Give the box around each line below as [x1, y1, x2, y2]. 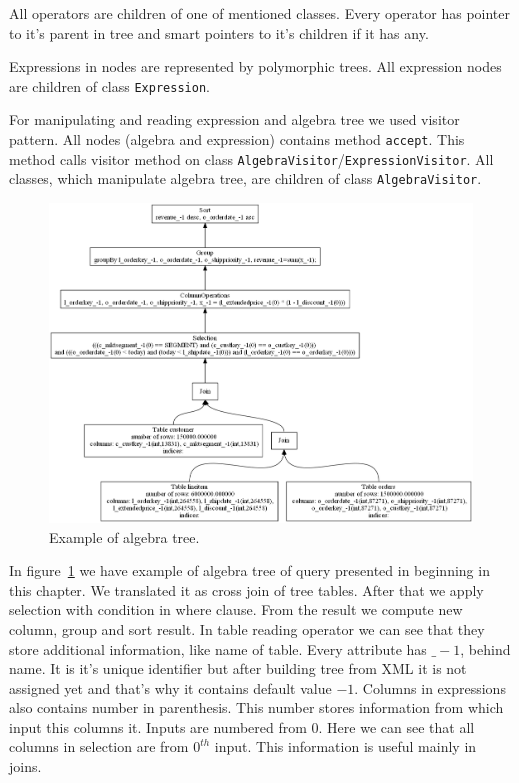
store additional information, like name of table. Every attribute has [9, 638, 427, 659]
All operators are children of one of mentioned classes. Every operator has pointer [9, 3, 511, 23]
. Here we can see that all [318, 716, 475, 737]
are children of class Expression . [9, 75, 210, 96]
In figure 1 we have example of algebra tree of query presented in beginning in [9, 560, 490, 581]
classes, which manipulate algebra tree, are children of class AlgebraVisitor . [9, 168, 482, 189]
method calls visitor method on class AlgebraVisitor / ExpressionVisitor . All [9, 148, 494, 169]
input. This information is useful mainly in [214, 736, 477, 757]
